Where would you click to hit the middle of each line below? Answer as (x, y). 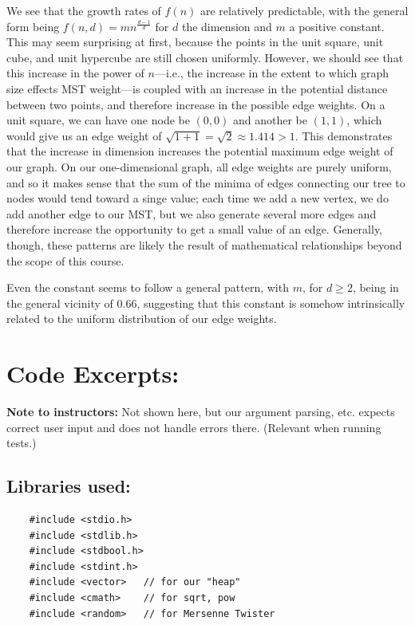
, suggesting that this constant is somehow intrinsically (271, 303)
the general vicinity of (60, 303)
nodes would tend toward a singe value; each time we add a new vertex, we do (198, 198)
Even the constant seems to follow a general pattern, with (148, 287)
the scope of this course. (65, 260)
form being (33, 26)
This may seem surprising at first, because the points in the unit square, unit (195, 42)
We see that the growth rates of (84, 10)
